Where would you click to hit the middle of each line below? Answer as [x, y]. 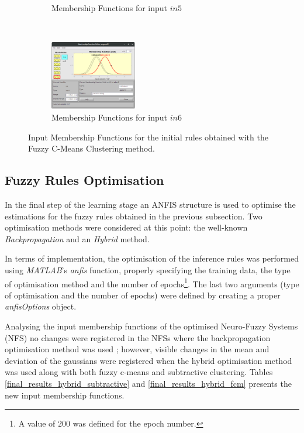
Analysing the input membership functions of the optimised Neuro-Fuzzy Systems [151, 326]
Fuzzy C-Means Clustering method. [91, 148]
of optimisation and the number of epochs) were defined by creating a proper [143, 295]
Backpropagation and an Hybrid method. [77, 238]
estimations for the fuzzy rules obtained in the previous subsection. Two [134, 216]
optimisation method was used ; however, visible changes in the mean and [137, 349]
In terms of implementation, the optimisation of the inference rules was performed [152, 258]
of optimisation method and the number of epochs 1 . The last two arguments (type [152, 283]
